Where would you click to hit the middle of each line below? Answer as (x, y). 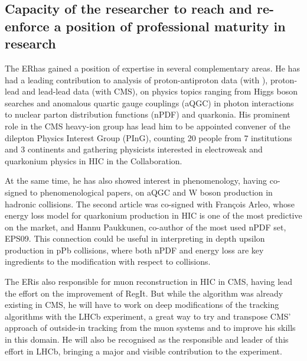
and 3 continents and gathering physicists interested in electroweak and (134, 149)
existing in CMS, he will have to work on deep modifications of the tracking (142, 305)
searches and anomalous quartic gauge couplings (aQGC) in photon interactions (149, 103)
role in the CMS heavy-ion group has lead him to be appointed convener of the (148, 126)
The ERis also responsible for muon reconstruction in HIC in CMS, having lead (149, 282)
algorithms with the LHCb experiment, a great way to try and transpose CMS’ (148, 316)
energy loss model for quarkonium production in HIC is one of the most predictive (153, 215)
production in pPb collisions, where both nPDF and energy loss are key (134, 250)
